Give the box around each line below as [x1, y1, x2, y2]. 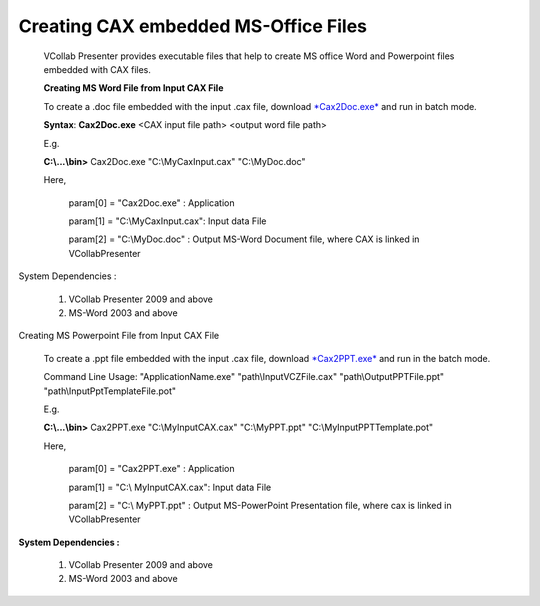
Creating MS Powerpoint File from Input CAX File [18, 330, 220, 342]
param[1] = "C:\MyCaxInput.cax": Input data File [68, 215, 267, 227]
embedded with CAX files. [43, 63, 152, 75]
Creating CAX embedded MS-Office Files [18, 15, 368, 37]
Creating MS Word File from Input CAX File [43, 82, 224, 94]
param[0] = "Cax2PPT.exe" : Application [68, 463, 235, 475]
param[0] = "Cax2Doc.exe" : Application [68, 196, 235, 209]
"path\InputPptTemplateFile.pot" [43, 385, 177, 397]
